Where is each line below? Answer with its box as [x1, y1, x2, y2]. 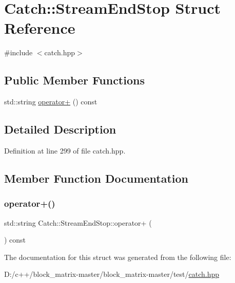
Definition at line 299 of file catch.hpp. [4, 145, 126, 156]
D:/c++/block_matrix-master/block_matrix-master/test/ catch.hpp [4, 269, 220, 279]
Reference [4, 17, 75, 38]
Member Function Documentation [4, 170, 189, 186]
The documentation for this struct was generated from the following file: [4, 251, 231, 262]
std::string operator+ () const [4, 96, 97, 107]
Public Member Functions [4, 72, 145, 88]
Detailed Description [4, 121, 116, 137]
